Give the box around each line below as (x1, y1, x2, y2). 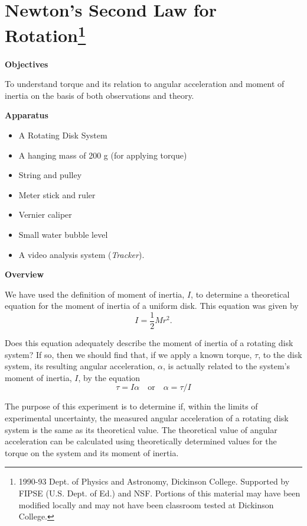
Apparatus (5, 109, 48, 121)
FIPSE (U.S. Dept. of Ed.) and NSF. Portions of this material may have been (18, 486, 301, 499)
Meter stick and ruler (18, 188, 96, 201)
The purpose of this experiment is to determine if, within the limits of (5, 400, 258, 412)
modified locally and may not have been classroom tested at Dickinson (18, 498, 274, 511)
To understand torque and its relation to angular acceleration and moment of (5, 78, 285, 90)
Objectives (5, 57, 48, 70)
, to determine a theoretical (191, 288, 290, 300)
